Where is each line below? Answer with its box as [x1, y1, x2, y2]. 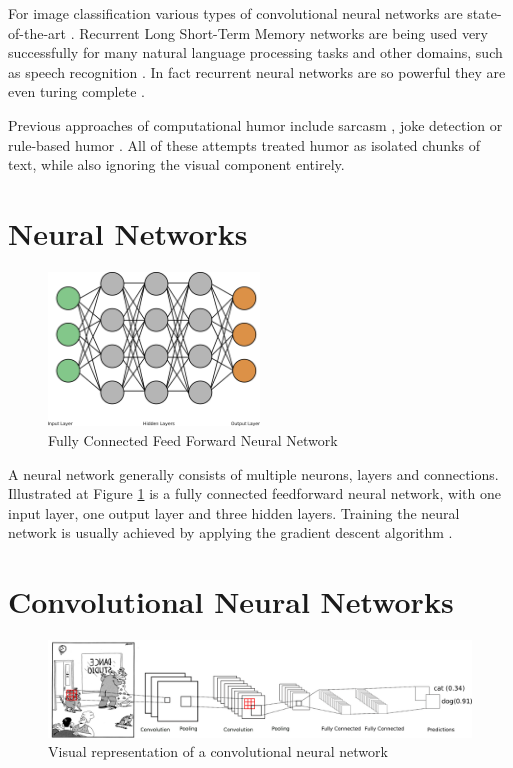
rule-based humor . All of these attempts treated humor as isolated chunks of [8, 134, 480, 155]
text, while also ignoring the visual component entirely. [8, 154, 345, 175]
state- [467, 3, 502, 23]
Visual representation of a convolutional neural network [48, 741, 388, 762]
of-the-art [8, 22, 66, 43]
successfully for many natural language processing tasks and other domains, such [8, 42, 503, 63]
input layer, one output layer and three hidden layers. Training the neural [8, 502, 460, 523]
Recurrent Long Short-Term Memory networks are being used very [79, 22, 488, 43]
